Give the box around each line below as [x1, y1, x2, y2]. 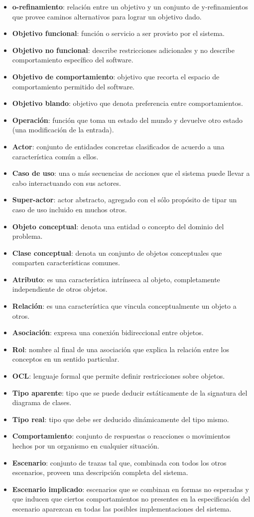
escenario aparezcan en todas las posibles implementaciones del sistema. [12, 503, 232, 514]
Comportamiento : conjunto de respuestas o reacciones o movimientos [12, 431, 231, 441]
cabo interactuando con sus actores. [12, 177, 121, 188]
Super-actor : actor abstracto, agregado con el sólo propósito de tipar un [12, 194, 237, 205]
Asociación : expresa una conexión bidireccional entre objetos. [12, 327, 204, 338]
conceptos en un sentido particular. [12, 354, 120, 364]
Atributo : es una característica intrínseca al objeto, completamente [12, 274, 220, 284]
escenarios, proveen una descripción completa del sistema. [12, 467, 188, 478]
